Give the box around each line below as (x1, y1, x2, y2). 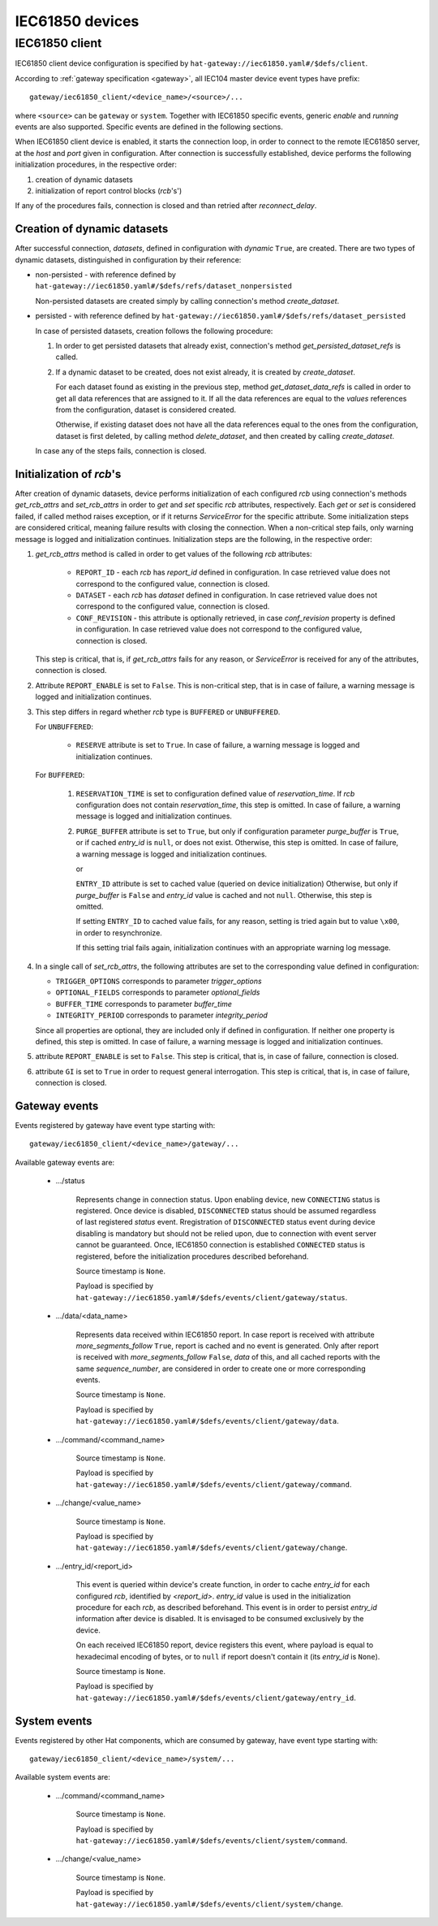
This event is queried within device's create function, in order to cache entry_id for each (75, 1580, 371, 1590)
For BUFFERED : (35, 770, 85, 780)
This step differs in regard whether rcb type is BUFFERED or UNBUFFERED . (35, 707, 281, 717)
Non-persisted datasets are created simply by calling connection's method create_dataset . (35, 296, 340, 306)
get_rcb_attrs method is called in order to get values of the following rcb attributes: (35, 549, 312, 558)
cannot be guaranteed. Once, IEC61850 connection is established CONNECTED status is (75, 1240, 365, 1250)
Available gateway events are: (15, 1157, 115, 1167)
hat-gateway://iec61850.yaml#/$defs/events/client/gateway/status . (75, 1292, 348, 1302)
